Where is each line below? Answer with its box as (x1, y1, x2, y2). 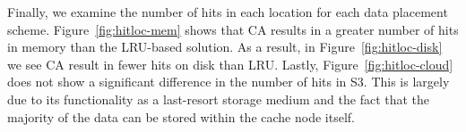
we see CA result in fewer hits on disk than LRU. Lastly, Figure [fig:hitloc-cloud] (7, 54, 453, 73)
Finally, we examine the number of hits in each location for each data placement (7, 3, 448, 21)
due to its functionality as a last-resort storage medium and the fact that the (7, 89, 430, 108)
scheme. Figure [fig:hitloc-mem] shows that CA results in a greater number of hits (7, 20, 459, 38)
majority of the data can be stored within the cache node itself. (7, 107, 355, 126)
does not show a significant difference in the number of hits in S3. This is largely (7, 72, 450, 91)
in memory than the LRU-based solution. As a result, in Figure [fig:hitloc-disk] (7, 37, 443, 56)
